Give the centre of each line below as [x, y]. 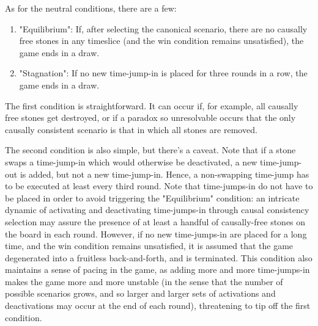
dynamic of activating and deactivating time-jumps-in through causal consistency [157, 210]
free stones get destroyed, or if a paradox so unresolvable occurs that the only [150, 118]
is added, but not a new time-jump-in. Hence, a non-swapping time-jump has [165, 174]
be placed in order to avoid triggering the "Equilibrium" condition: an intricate [152, 197]
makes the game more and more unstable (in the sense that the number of [144, 281]
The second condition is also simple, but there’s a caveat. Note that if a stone [150, 150]
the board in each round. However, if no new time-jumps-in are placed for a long [156, 234]
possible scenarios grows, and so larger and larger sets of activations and [140, 293]
